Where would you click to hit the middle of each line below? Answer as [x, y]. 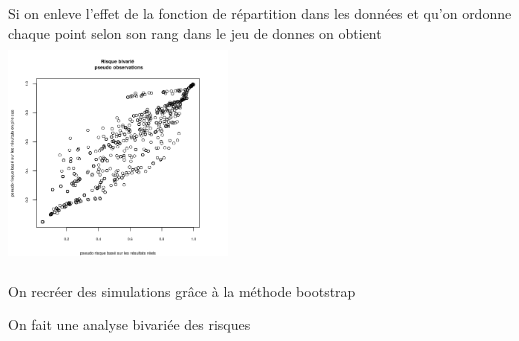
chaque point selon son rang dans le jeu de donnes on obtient [195, 32]
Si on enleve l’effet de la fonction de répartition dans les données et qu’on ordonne [260, 13]
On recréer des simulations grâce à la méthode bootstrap [182, 290]
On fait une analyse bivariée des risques [129, 324]
